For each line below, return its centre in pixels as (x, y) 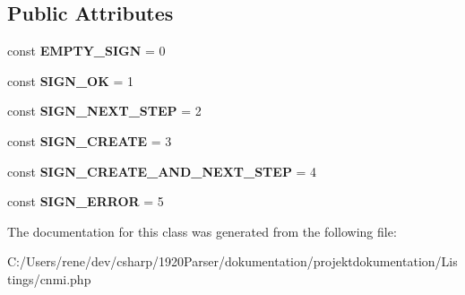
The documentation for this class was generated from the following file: (202, 231)
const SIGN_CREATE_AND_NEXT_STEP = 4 (162, 171)
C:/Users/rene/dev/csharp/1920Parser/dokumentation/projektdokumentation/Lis (232, 261)
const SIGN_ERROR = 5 (86, 201)
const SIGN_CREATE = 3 (90, 140)
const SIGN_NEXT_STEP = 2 (104, 111)
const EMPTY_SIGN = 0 (86, 51)
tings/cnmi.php (49, 278)
